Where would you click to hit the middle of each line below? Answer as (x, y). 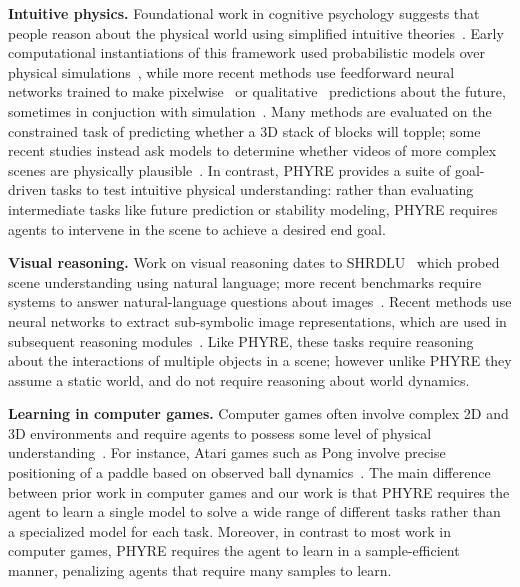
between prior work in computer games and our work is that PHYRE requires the (259, 491)
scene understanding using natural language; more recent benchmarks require (245, 281)
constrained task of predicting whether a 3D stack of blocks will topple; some (244, 130)
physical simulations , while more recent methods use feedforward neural (231, 71)
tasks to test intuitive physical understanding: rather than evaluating (262, 189)
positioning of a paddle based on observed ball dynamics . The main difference (249, 472)
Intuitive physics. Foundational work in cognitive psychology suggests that (244, 13)
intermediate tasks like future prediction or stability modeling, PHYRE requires (253, 208)
